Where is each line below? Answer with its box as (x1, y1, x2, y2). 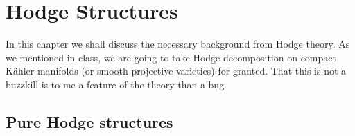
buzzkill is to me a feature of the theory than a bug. (6, 77, 227, 91)
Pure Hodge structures (6, 110, 173, 132)
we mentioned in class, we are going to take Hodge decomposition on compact (6, 50, 336, 64)
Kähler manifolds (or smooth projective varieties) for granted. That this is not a (6, 64, 347, 78)
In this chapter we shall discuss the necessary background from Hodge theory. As (6, 37, 350, 51)
